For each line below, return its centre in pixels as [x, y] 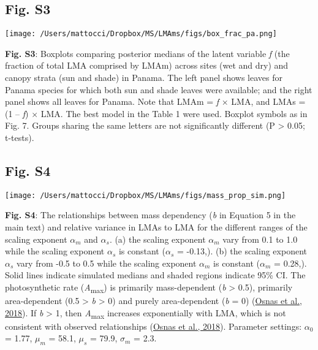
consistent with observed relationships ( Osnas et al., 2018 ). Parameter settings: [153, 326]
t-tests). [20, 138]
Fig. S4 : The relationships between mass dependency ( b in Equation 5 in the [150, 215]
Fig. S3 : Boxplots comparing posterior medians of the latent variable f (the [147, 53]
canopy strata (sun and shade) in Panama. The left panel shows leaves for [144, 78]
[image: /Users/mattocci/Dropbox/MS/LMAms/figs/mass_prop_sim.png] [146, 195]
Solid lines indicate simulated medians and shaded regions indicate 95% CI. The [155, 275]
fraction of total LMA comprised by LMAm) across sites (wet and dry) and [147, 65]
